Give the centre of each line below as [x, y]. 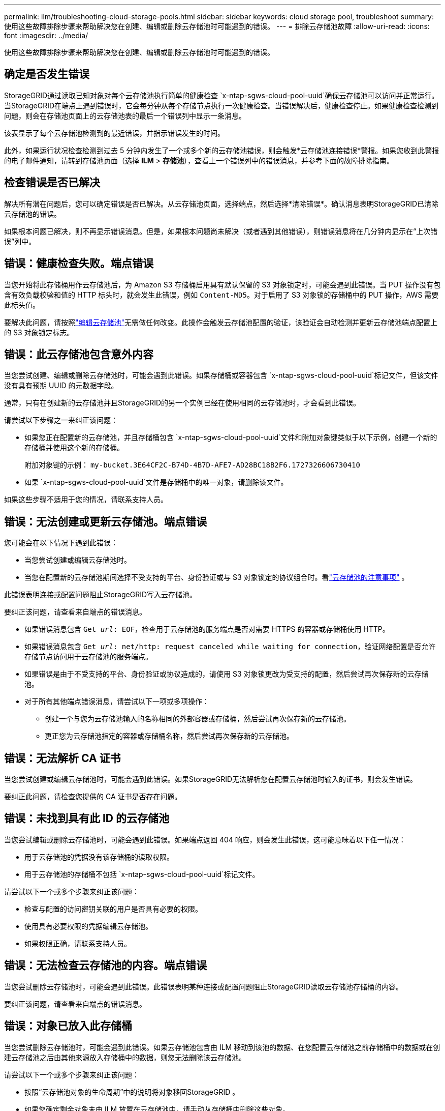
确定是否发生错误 [47, 74]
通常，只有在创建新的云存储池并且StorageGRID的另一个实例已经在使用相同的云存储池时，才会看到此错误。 [182, 403]
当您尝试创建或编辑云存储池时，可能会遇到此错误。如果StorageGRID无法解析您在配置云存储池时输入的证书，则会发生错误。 [211, 779]
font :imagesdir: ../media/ [46, 35]
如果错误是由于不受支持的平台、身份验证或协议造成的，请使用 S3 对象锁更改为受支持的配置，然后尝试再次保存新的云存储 [227, 674]
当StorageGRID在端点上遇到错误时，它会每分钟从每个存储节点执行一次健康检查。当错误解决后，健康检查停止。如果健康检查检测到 [221, 105]
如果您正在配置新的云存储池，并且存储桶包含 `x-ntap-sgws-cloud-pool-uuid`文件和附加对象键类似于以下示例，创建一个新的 [231, 437]
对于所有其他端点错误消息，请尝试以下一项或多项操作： [117, 701]
